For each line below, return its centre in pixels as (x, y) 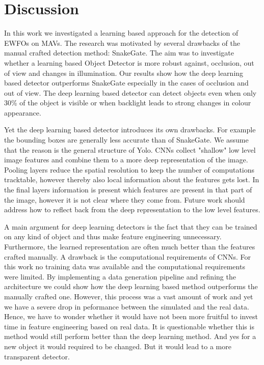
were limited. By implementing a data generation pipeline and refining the (120, 276)
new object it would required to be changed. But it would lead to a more (118, 346)
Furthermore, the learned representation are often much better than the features (130, 246)
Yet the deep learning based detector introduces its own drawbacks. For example (130, 130)
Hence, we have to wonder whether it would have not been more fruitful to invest (131, 316)
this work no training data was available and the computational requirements (125, 266)
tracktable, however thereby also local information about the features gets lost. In (132, 179)
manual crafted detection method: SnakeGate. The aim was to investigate (119, 53)
